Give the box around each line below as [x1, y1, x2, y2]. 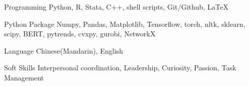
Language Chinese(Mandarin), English [4, 45, 123, 56]
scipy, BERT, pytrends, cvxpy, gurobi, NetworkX [4, 28, 156, 39]
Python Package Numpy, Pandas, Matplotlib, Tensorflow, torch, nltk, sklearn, [4, 18, 245, 29]
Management [4, 72, 44, 82]
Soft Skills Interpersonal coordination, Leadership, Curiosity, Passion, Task [4, 62, 236, 73]
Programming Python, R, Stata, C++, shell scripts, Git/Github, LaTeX [4, 2, 229, 12]
